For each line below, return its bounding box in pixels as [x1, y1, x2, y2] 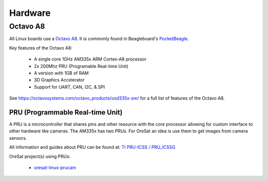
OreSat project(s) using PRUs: [9, 153, 70, 159]
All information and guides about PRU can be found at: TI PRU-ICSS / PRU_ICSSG [9, 144, 176, 150]
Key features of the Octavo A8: [9, 45, 72, 51]
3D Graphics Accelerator [34, 77, 85, 83]
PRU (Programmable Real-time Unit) [9, 108, 123, 117]
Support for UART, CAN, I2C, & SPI [34, 84, 105, 90]
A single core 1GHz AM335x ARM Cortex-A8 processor [34, 56, 146, 62]
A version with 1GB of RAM [34, 70, 89, 76]
